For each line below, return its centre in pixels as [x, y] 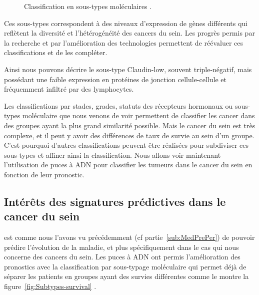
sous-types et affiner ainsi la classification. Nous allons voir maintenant [112, 155]
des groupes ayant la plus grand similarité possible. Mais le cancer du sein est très [130, 125]
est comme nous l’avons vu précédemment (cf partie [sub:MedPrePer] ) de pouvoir [129, 237]
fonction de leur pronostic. [44, 174]
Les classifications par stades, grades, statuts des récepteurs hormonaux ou [118, 105]
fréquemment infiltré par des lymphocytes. [69, 89]
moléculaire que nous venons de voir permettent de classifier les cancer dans [139, 115]
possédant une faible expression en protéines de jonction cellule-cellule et [115, 79]
